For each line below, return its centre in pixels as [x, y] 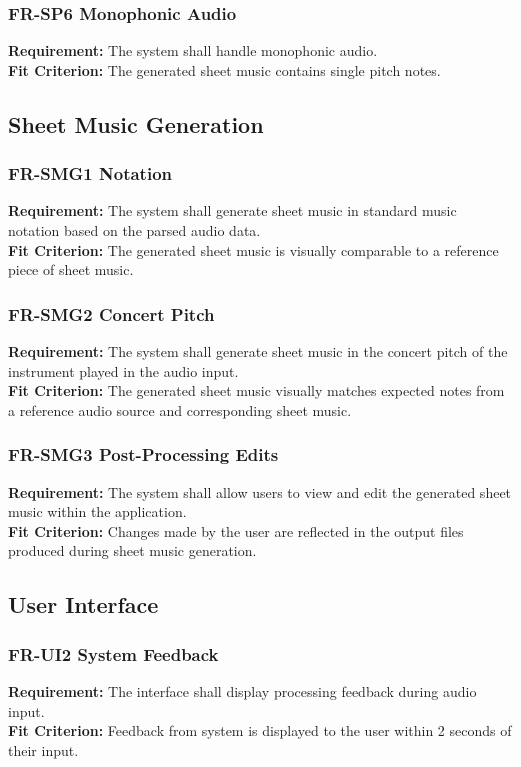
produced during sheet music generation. [132, 550]
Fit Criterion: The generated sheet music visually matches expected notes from [256, 390]
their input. [43, 749]
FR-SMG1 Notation [90, 173]
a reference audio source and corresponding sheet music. [180, 409]
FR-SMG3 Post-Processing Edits [143, 454]
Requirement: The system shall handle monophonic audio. [193, 50]
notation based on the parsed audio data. [134, 230]
